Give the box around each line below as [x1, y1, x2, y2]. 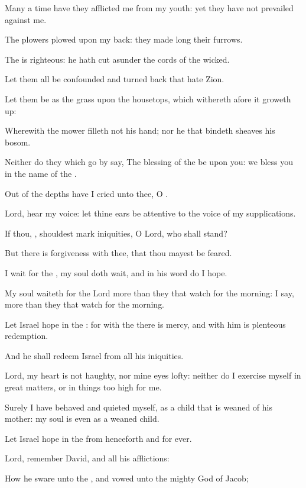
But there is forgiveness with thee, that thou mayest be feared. [5, 247, 232, 259]
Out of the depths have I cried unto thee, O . [5, 187, 168, 199]
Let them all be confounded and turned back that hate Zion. [5, 73, 224, 85]
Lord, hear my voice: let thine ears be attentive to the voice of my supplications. [5, 207, 296, 219]
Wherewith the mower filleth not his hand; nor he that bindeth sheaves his [5, 124, 275, 137]
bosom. [5, 135, 31, 148]
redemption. [5, 329, 48, 342]
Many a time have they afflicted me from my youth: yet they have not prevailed [5, 2, 294, 14]
